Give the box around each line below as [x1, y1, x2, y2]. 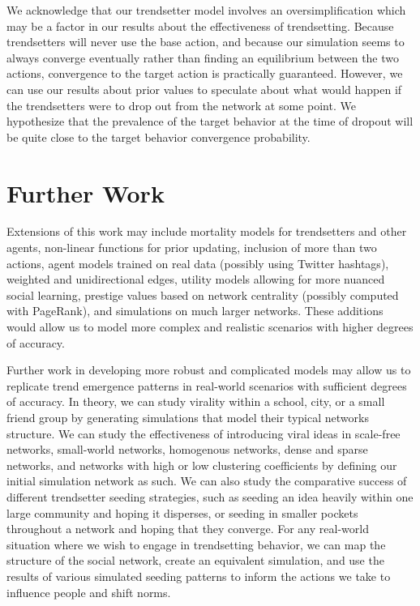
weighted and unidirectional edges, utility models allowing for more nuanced [6, 271, 385, 288]
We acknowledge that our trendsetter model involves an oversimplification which [6, 2, 406, 18]
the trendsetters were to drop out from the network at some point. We [6, 96, 356, 113]
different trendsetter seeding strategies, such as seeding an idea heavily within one [6, 488, 414, 505]
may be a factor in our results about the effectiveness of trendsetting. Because [6, 17, 394, 34]
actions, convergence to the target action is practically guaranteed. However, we [6, 65, 403, 82]
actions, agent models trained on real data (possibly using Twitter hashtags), [6, 254, 389, 271]
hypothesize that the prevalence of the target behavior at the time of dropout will [6, 113, 414, 130]
